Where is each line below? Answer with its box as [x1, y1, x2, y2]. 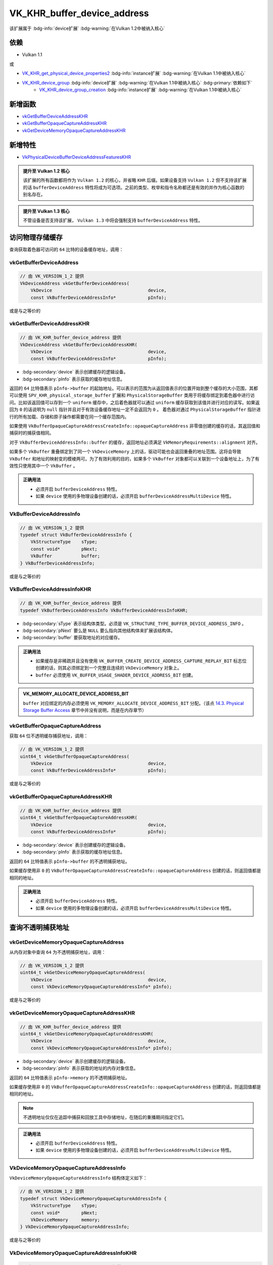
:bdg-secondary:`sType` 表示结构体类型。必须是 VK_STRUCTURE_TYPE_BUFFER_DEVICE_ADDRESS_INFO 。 [22, 620, 247, 626]
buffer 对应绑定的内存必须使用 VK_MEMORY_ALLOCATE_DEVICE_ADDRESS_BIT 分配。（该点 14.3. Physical [23, 700, 244, 706]
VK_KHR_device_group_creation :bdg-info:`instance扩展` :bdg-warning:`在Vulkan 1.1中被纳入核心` [39, 87, 242, 93]
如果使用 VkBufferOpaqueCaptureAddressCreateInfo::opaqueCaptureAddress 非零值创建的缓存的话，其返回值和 [9, 423, 260, 429]
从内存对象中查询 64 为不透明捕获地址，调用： [9, 949, 106, 955]
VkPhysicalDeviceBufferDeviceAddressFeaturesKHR [22, 154, 131, 160]
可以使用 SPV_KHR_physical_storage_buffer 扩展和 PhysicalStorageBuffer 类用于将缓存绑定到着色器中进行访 [9, 392, 255, 398]
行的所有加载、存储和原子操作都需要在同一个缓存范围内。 [9, 413, 129, 419]
